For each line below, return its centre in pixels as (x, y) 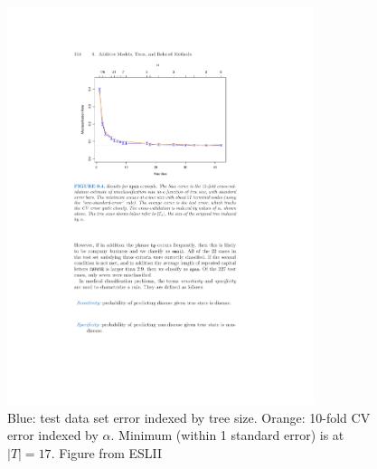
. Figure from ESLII (107, 452)
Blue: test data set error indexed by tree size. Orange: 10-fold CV (189, 417)
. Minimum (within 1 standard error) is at (227, 435)
